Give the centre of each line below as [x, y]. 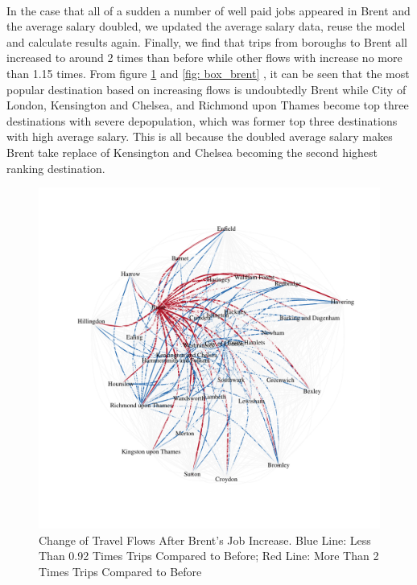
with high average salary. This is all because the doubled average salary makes [200, 136]
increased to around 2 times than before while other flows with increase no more [204, 58]
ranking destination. [56, 168]
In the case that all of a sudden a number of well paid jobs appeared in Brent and [208, 10]
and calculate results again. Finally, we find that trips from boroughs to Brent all [207, 41]
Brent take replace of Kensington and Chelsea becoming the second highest [192, 152]
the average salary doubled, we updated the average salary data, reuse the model [206, 26]
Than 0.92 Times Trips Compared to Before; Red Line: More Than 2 [209, 556]
